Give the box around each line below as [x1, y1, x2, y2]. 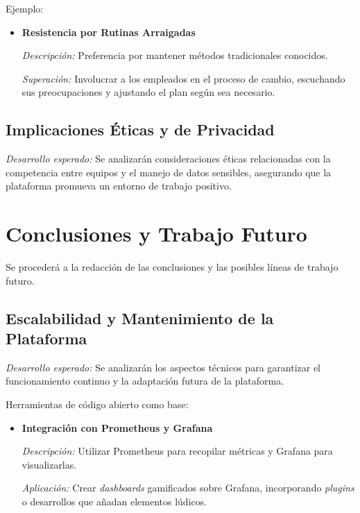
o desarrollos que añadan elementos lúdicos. [22, 494, 207, 509]
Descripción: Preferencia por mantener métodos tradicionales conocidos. [22, 48, 328, 62]
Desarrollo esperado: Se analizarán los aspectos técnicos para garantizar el [6, 360, 320, 374]
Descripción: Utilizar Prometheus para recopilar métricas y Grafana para [22, 444, 333, 458]
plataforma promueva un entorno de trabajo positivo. [6, 178, 232, 193]
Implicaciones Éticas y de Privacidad [6, 119, 275, 140]
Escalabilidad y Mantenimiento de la [6, 307, 274, 328]
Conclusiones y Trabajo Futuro [6, 219, 307, 248]
